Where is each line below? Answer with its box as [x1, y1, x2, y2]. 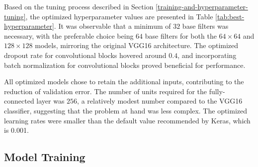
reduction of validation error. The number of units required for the [4, 86, 207, 96]
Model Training [4, 149, 86, 165]
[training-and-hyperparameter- [156, 1, 248, 11]
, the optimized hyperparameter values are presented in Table [25, 11, 213, 21]
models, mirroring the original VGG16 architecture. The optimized [35, 40, 239, 51]
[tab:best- [215, 11, 245, 21]
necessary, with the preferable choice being [4, 30, 134, 41]
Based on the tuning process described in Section [4, 1, 154, 11]
